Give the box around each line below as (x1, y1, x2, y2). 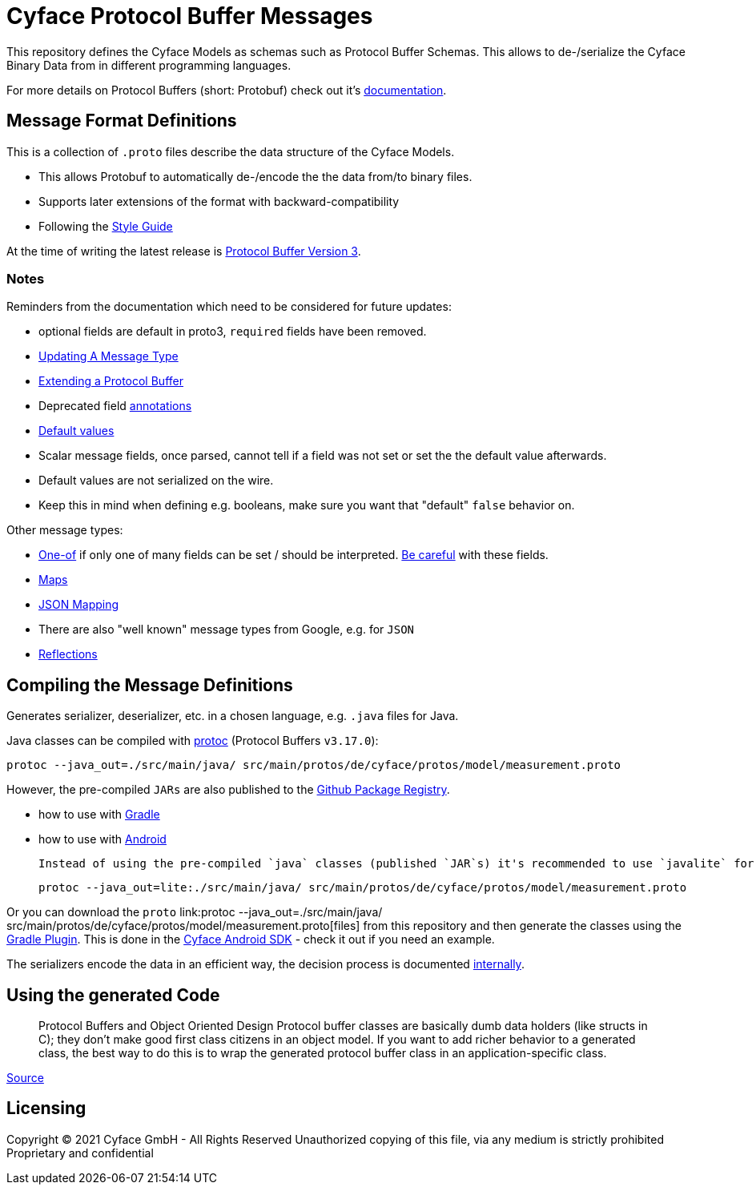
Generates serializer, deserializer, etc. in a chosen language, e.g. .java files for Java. (6, 709, 459, 723)
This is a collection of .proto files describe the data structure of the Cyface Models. (6, 144, 455, 159)
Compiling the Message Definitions (6, 674, 293, 695)
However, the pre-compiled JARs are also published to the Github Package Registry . (6, 783, 450, 797)
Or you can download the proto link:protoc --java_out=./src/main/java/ (6, 905, 383, 919)
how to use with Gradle (38, 807, 160, 822)
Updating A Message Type (38, 349, 179, 364)
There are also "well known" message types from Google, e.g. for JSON (38, 622, 415, 637)
